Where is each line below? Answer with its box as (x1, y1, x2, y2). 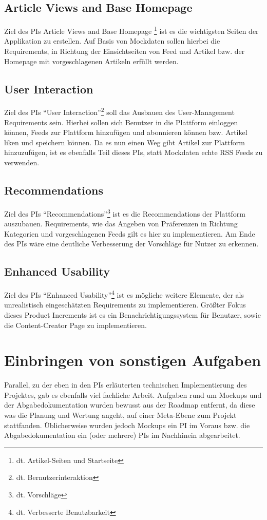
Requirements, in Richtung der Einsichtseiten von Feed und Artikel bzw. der (4, 46, 245, 56)
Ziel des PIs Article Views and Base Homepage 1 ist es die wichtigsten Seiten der (4, 24, 259, 36)
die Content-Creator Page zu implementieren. (4, 319, 147, 330)
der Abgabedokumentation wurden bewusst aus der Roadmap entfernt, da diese (4, 399, 255, 410)
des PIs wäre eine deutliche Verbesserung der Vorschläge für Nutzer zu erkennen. (4, 238, 259, 249)
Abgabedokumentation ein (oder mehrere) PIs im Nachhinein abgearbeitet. (4, 430, 240, 440)
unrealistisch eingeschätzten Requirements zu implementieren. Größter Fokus (4, 299, 246, 310)
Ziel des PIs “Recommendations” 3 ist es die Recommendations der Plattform (4, 206, 245, 219)
